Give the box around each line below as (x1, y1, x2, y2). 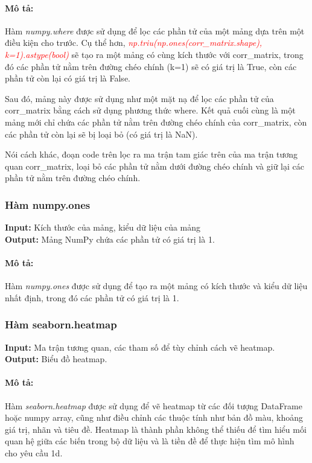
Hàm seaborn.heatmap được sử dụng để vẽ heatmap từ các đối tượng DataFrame (5, 399, 302, 412)
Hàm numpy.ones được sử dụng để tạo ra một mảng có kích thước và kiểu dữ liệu (5, 279, 308, 292)
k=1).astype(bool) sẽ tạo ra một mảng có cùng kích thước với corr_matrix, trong (5, 48, 304, 60)
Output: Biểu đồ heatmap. (5, 353, 107, 365)
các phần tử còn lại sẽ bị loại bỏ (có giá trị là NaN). (5, 127, 198, 140)
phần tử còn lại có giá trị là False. (5, 72, 130, 85)
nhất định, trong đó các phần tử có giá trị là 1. (5, 291, 179, 304)
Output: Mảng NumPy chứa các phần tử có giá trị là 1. (5, 232, 215, 245)
